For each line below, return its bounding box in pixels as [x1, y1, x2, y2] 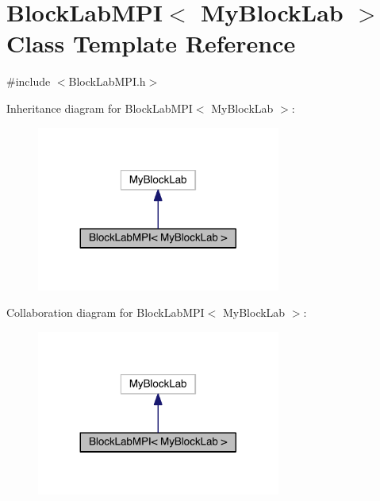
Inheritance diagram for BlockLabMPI [6, 99, 193, 116]
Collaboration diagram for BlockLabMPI [6, 304, 205, 321]
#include [6, 73, 51, 90]
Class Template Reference [6, 27, 296, 60]
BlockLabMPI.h [68, 73, 146, 90]
